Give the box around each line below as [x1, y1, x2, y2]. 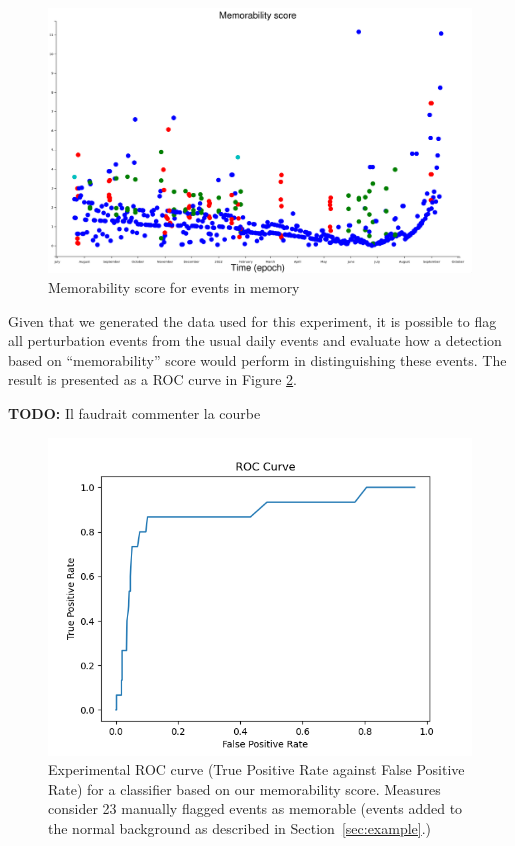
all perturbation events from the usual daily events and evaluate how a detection [8, 330, 502, 351]
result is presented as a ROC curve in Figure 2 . [8, 369, 298, 390]
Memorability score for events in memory [48, 277, 300, 297]
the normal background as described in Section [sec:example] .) [48, 817, 432, 838]
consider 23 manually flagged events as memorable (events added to [48, 798, 463, 819]
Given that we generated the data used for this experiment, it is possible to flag [8, 310, 497, 331]
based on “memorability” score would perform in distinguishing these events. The [8, 349, 507, 370]
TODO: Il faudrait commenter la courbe [8, 402, 261, 423]
